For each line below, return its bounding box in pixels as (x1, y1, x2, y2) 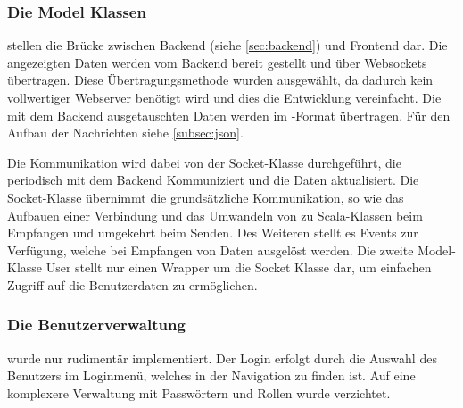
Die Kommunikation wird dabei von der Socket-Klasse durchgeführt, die (7, 153, 401, 171)
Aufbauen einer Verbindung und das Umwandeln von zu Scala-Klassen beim (7, 205, 423, 224)
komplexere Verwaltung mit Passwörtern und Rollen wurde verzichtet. (7, 383, 391, 402)
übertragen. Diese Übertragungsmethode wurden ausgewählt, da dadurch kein (7, 71, 434, 89)
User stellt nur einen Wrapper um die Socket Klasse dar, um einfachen (45, 258, 432, 277)
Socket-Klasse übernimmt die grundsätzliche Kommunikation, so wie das (7, 187, 404, 206)
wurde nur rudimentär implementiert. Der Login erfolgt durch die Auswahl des (7, 348, 437, 367)
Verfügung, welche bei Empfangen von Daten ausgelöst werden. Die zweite (7, 240, 414, 259)
